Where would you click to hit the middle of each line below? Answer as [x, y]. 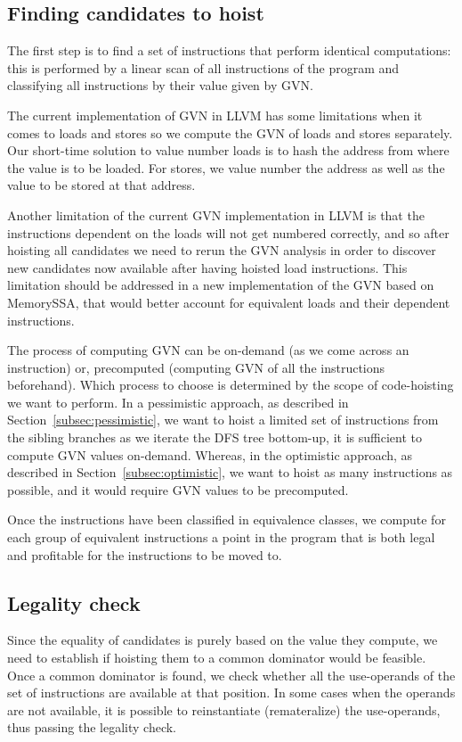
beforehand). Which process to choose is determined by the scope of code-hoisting [231, 385]
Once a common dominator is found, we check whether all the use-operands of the [231, 675]
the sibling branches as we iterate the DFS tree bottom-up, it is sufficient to [215, 437]
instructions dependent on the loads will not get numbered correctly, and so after [228, 232]
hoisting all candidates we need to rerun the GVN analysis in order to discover [222, 250]
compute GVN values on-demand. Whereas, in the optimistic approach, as [210, 454]
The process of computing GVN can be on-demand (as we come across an [208, 350]
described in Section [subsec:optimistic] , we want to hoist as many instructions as [230, 472]
